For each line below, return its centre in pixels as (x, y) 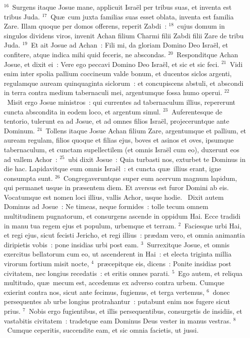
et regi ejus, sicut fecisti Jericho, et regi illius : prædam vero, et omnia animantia (125, 235)
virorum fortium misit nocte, (47, 264)
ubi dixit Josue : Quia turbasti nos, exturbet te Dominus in (157, 159)
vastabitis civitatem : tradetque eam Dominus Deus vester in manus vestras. (117, 320)
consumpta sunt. (28, 178)
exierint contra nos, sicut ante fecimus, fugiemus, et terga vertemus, (104, 292)
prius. (12, 311)
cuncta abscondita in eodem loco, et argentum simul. (82, 111)
